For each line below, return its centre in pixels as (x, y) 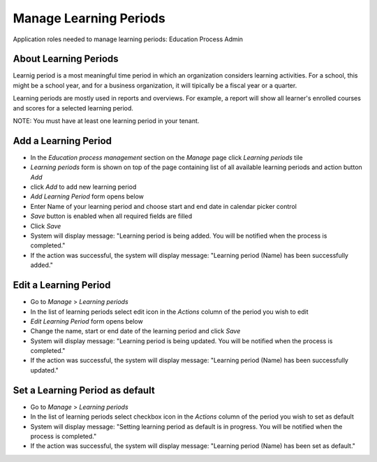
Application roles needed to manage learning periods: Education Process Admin (128, 39)
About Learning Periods (66, 59)
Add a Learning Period (62, 141)
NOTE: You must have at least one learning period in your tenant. (106, 121)
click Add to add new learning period (83, 187)
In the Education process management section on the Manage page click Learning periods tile (167, 157)
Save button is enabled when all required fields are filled (111, 216)
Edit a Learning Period (62, 286)
